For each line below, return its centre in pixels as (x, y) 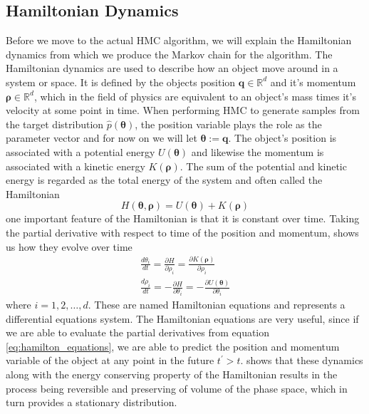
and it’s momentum (313, 82)
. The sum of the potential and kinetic (263, 166)
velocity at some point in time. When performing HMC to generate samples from (183, 110)
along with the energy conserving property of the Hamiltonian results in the (172, 374)
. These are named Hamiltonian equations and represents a (217, 305)
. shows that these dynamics (302, 360)
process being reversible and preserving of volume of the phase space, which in (177, 388)
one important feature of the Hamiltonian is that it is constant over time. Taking (183, 218)
